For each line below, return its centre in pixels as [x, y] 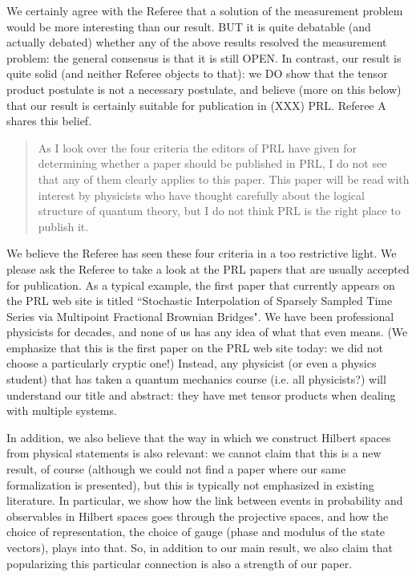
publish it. [63, 226]
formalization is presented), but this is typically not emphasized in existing [190, 484]
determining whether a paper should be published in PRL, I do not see [212, 163]
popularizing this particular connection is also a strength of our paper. [180, 563]
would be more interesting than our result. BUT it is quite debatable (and [189, 26]
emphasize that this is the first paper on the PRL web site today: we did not [195, 347]
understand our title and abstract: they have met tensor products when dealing [201, 394]
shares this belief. [49, 121]
